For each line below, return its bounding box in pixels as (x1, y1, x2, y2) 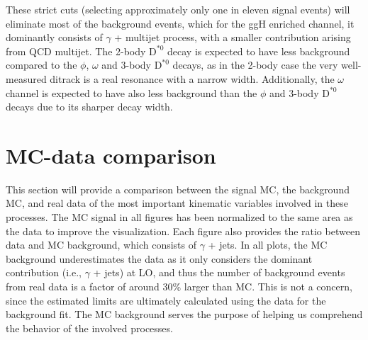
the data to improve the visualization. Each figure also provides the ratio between (6, 223, 360, 238)
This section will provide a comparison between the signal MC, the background (6, 181, 350, 196)
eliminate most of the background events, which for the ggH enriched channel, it (6, 16, 355, 30)
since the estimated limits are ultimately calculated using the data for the (6, 293, 326, 307)
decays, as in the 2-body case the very (172, 57, 338, 72)
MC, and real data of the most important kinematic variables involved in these (6, 195, 348, 210)
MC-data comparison (6, 140, 216, 169)
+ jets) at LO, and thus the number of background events (93, 265, 345, 280)
